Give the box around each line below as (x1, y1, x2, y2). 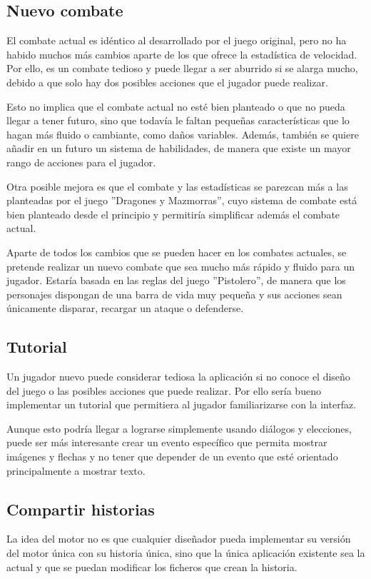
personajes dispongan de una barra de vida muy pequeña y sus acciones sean (6, 286, 342, 301)
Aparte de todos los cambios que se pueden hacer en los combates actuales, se (6, 244, 347, 259)
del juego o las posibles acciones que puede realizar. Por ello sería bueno (6, 383, 321, 398)
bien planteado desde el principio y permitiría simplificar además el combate (6, 206, 340, 221)
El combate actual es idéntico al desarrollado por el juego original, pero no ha (6, 33, 347, 48)
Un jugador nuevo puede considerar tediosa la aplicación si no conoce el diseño (6, 369, 350, 384)
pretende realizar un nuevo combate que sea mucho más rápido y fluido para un (6, 258, 355, 273)
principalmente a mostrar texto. (6, 463, 146, 478)
